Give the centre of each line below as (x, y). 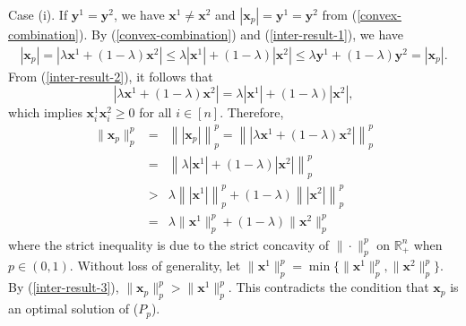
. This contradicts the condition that (328, 287)
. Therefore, (252, 112)
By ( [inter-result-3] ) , (64, 287)
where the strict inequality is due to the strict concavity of (169, 244)
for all (155, 112)
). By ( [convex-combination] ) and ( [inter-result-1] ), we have (241, 34)
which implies (45, 112)
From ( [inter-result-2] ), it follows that (111, 76)
